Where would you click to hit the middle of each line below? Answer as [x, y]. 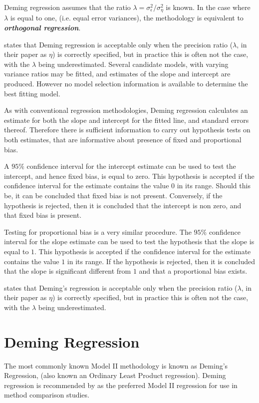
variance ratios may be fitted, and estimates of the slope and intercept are [117, 74]
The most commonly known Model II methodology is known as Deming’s [116, 365]
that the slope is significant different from [68, 271]
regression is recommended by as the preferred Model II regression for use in [121, 385]
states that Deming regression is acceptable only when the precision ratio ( [119, 44]
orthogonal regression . [42, 28]
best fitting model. [32, 93]
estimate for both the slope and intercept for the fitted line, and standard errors [127, 120]
